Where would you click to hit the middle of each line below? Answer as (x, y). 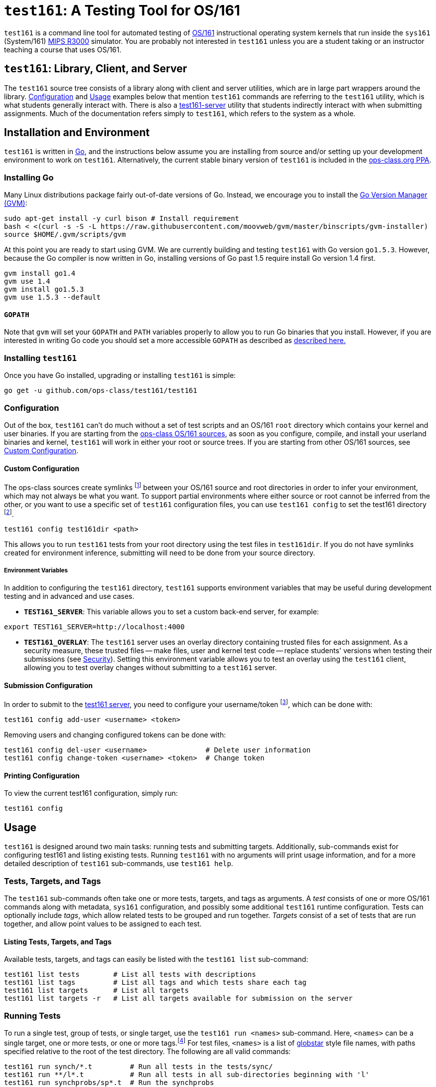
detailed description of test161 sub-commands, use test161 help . (119, 864)
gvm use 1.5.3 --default (52, 297)
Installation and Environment (77, 133)
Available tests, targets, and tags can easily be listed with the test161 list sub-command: (156, 959)
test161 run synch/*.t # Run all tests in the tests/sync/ (139, 1066)
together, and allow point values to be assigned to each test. (103, 923)
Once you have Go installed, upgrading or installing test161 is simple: (120, 375)
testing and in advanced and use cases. (69, 596)
